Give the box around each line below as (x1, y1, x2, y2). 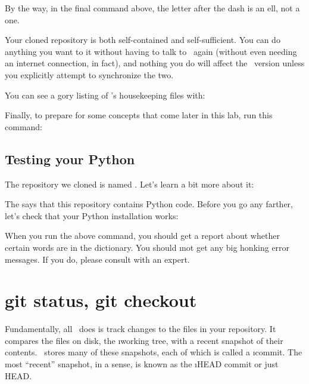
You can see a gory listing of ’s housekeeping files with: (5, 88, 205, 101)
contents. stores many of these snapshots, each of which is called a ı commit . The (5, 346, 302, 358)
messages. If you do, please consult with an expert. (5, 253, 190, 265)
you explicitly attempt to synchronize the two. (5, 68, 174, 81)
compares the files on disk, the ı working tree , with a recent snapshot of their (5, 334, 283, 346)
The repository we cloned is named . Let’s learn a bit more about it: (5, 177, 254, 190)
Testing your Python (5, 149, 135, 168)
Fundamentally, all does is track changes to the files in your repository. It (5, 322, 276, 335)
